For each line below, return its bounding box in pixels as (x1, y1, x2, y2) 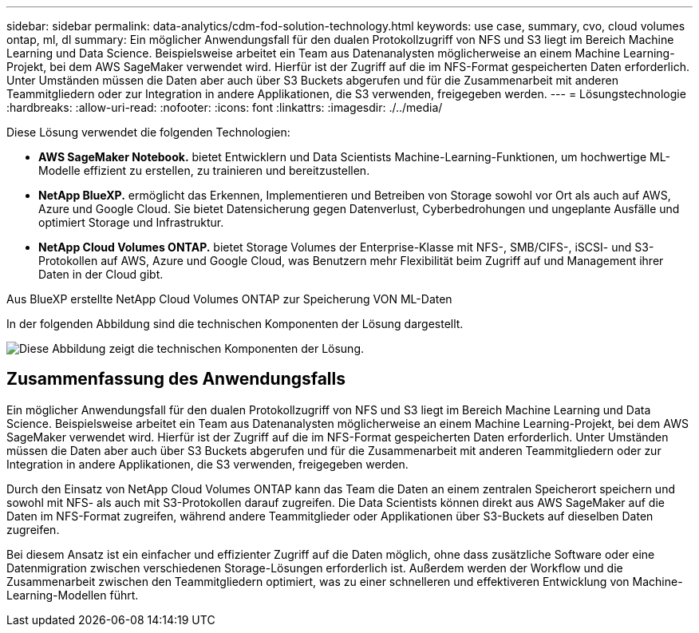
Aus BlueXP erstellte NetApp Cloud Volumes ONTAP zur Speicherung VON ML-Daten (6, 292, 452, 306)
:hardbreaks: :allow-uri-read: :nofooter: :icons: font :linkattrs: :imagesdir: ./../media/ (6, 101, 443, 114)
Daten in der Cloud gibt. (38, 267, 164, 281)
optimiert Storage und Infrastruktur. (38, 216, 224, 229)
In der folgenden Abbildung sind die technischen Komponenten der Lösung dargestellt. (6, 317, 464, 330)
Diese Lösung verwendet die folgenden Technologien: (6, 125, 290, 139)
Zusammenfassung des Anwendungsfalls (6, 369, 346, 390)
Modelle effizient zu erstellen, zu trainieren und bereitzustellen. (38, 164, 370, 177)
